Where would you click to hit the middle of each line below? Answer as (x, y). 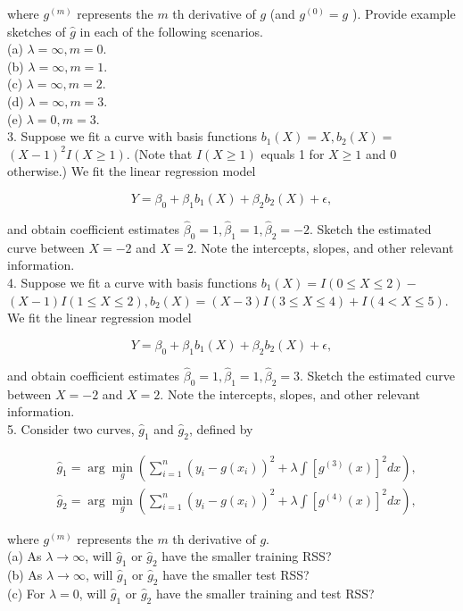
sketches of (37, 31)
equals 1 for (293, 153)
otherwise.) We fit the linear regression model (132, 171)
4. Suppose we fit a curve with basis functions (132, 282)
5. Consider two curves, (71, 428)
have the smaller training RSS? (247, 556)
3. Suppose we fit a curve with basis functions (132, 136)
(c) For (26, 593)
